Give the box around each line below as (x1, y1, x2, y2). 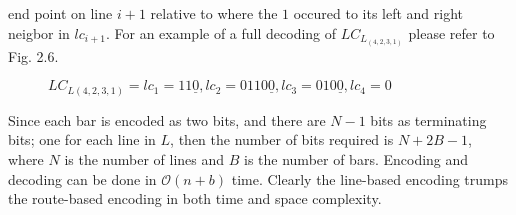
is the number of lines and (64, 149, 225, 169)
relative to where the (150, 3, 278, 23)
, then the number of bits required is (170, 129, 394, 150)
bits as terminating (370, 109, 487, 130)
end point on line (8, 3, 113, 23)
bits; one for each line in (8, 129, 156, 150)
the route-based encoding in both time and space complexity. (8, 188, 382, 209)
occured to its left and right (293, 3, 464, 23)
